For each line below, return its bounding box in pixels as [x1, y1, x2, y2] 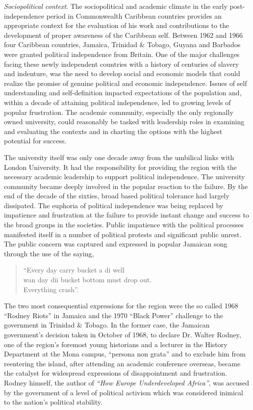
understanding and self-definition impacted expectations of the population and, [4, 87, 242, 98]
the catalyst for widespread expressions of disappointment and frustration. [4, 368, 227, 378]
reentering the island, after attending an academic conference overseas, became [4, 358, 241, 368]
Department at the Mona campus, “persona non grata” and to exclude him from [4, 349, 246, 359]
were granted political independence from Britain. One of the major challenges [4, 49, 240, 59]
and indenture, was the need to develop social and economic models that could [4, 68, 240, 79]
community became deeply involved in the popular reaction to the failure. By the [4, 181, 248, 191]
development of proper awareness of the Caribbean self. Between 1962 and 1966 [4, 29, 243, 40]
